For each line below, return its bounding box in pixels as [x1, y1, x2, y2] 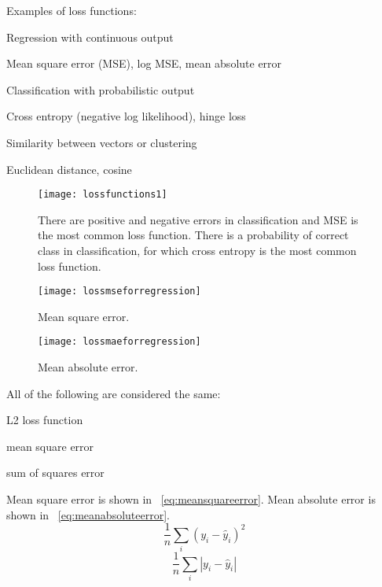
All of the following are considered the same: [6, 385, 221, 401]
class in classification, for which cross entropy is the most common [38, 242, 357, 258]
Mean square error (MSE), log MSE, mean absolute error [6, 55, 282, 72]
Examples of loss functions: [6, 2, 137, 18]
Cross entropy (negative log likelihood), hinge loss [6, 108, 246, 124]
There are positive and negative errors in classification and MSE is [38, 211, 358, 227]
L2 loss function [6, 412, 83, 428]
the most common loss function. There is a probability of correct [38, 227, 349, 243]
